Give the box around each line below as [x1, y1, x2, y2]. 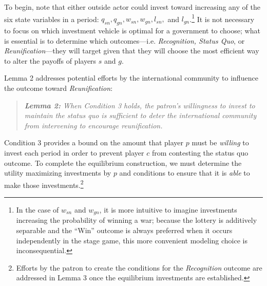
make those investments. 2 [4, 178, 84, 190]
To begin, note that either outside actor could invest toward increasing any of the [4, 2, 260, 12]
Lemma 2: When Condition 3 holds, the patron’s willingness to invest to [24, 100, 255, 110]
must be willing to [192, 137, 249, 148]
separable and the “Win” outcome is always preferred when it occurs [16, 225, 233, 236]
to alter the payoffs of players [4, 55, 97, 66]
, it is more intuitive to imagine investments [99, 204, 237, 215]
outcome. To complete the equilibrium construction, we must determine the [4, 157, 242, 168]
